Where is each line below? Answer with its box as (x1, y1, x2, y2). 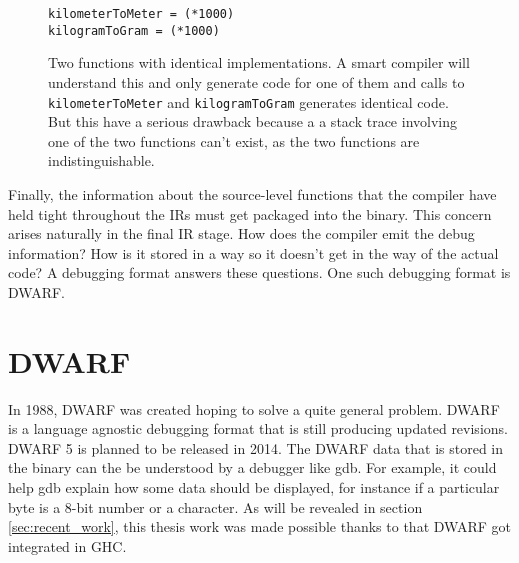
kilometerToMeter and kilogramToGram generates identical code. (48, 91, 449, 112)
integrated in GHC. (8, 535, 127, 556)
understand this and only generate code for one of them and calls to (48, 71, 465, 92)
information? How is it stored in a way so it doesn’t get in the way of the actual (8, 242, 499, 263)
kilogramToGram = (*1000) (48, 23, 220, 38)
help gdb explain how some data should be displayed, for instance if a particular (8, 477, 500, 497)
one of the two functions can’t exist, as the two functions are (48, 130, 420, 151)
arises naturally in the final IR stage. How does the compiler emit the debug (8, 223, 475, 244)
